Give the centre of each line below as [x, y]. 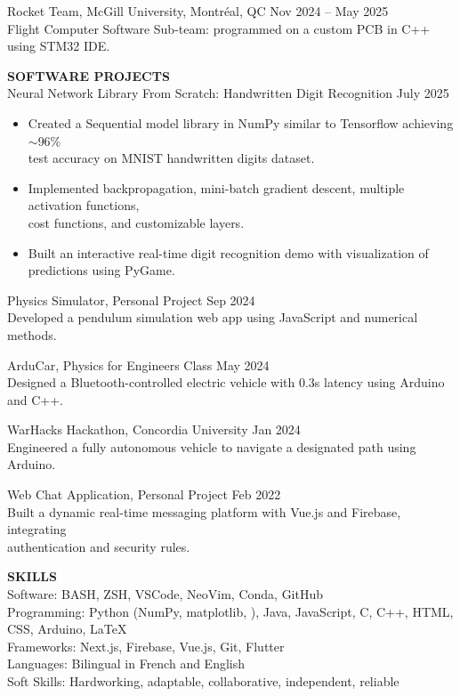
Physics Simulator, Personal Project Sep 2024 [131, 299]
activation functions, [84, 205]
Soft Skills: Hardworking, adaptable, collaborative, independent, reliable [203, 681]
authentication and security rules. [99, 546]
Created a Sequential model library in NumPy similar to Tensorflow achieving [241, 122]
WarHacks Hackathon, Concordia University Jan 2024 [154, 429]
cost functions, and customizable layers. [136, 222]
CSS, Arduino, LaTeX [67, 629]
